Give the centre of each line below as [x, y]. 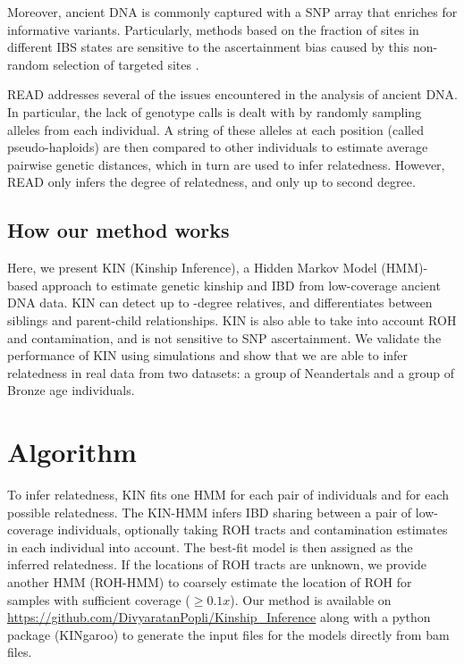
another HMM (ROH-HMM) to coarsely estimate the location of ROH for [210, 581]
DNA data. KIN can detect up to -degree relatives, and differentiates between [220, 303]
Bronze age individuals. [71, 390]
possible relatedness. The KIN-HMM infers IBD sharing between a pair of [210, 512]
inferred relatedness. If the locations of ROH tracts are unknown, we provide [217, 564]
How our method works [118, 230]
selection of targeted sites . [126, 64]
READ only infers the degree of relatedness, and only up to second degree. [211, 182]
